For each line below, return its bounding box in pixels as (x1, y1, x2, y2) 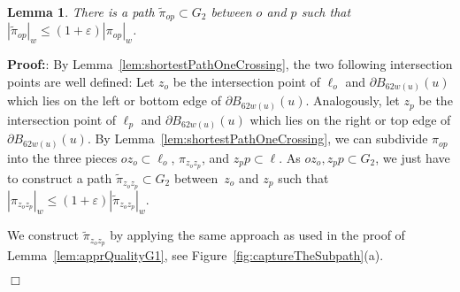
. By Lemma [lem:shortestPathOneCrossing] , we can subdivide (87, 129, 428, 148)
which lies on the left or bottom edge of (7, 91, 221, 110)
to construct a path (7, 168, 112, 187)
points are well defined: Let (7, 72, 155, 90)
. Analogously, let (305, 91, 400, 110)
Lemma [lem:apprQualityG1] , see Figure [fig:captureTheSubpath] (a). (7, 246, 384, 265)
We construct (7, 226, 80, 244)
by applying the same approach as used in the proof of (110, 226, 405, 244)
